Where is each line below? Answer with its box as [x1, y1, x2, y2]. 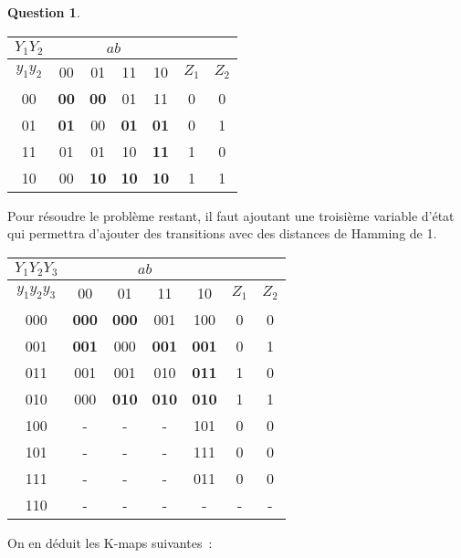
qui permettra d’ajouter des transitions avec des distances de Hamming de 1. [7, 224, 437, 243]
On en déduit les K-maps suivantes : [7, 532, 213, 552]
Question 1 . [7, 3, 80, 21]
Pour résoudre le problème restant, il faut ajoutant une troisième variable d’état [7, 205, 455, 225]
